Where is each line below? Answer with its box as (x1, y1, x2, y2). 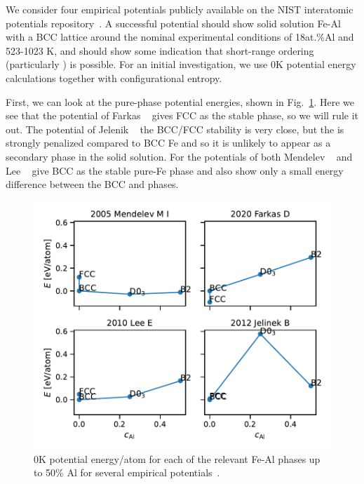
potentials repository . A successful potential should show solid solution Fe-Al (6, 15, 341, 30)
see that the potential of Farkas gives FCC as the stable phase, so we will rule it (6, 108, 359, 123)
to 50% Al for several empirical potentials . (34, 465, 220, 480)
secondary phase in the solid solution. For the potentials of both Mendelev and (6, 149, 353, 163)
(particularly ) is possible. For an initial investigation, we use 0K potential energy (6, 57, 356, 72)
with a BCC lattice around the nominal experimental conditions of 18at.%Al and (6, 29, 354, 44)
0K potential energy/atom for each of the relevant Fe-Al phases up (34, 451, 321, 466)
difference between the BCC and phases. (6, 177, 179, 191)
